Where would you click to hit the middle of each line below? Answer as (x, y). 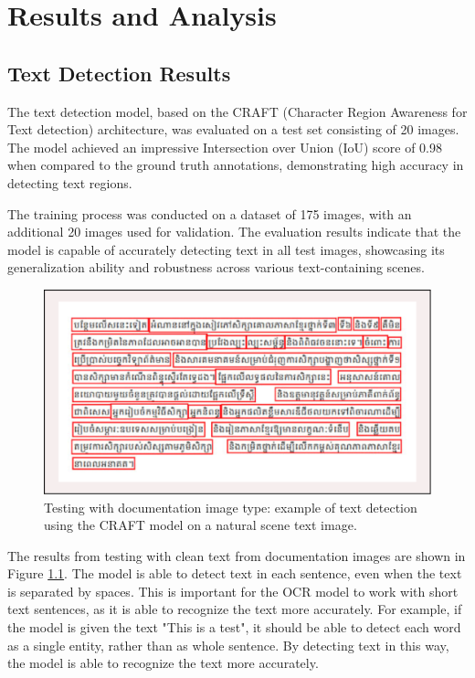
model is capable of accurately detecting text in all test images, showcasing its (226, 249)
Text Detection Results (119, 73)
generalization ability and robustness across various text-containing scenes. (216, 267)
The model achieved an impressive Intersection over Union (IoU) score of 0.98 (225, 147)
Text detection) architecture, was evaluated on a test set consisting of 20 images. (233, 129)
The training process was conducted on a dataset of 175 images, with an (210, 213)
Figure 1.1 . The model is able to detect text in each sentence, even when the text (235, 573)
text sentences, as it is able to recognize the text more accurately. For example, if (235, 609)
